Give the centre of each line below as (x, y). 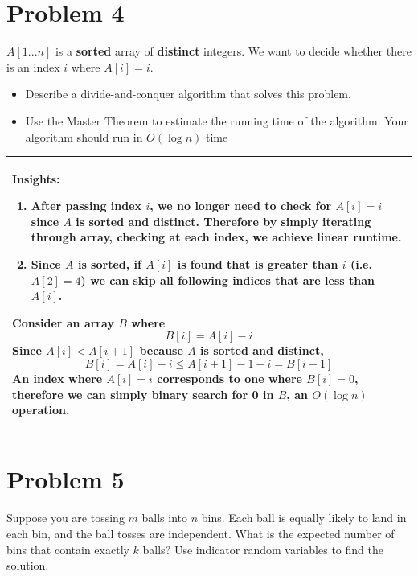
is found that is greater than (258, 263)
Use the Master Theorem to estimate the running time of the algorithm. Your (217, 120)
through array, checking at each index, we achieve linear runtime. (216, 237)
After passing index (86, 206)
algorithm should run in (84, 136)
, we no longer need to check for (241, 206)
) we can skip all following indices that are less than (227, 280)
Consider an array (63, 322)
